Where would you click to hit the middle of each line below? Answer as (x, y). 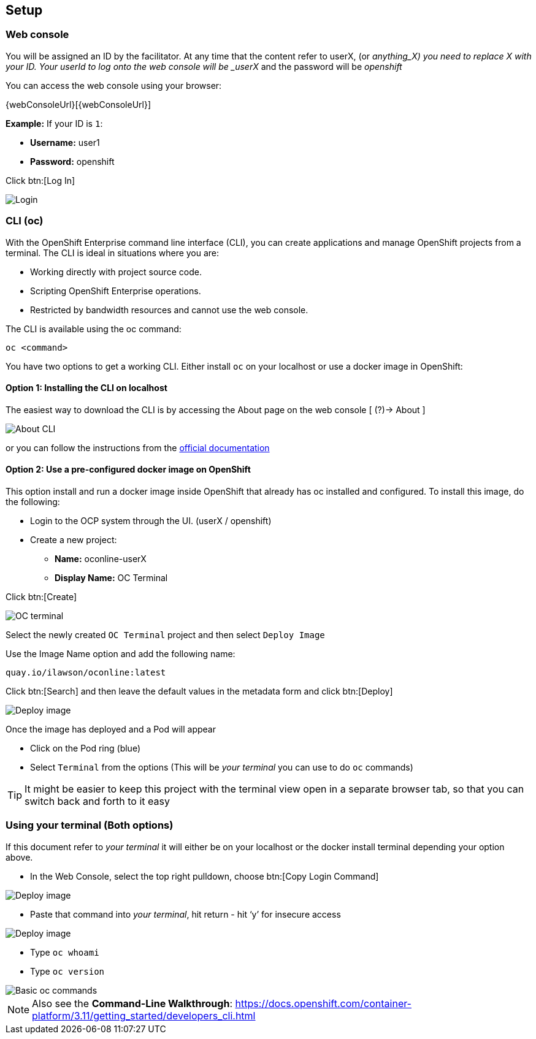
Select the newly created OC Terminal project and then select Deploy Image (165, 634)
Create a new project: (74, 539)
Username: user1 (65, 142)
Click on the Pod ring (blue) (86, 748)
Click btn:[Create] (41, 596)
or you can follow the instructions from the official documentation (138, 447)
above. (19, 857)
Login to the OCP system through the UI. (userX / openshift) (151, 520)
